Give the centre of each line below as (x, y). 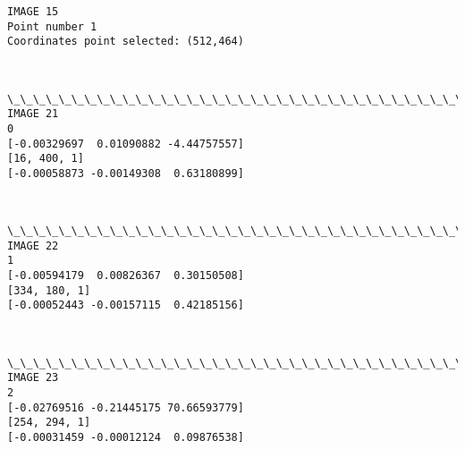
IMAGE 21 (33, 114)
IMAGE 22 (33, 246)
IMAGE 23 (33, 378)
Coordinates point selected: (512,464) (126, 42)
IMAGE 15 (33, 12)
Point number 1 (52, 26)
